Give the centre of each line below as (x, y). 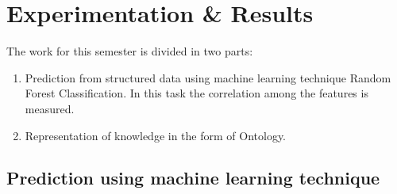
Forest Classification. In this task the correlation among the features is (197, 93)
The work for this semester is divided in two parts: (130, 51)
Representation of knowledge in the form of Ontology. (155, 135)
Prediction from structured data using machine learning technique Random (208, 77)
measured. (50, 108)
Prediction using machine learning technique (193, 178)
